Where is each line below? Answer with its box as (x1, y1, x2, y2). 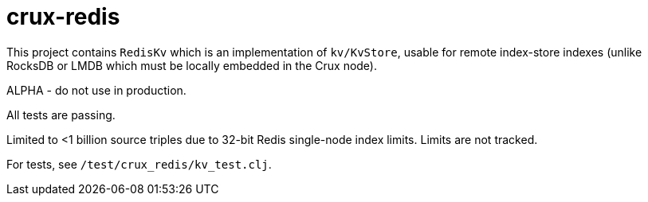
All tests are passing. (6, 107, 116, 122)
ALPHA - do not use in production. (6, 83, 187, 97)
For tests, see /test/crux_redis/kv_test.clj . (6, 157, 272, 171)
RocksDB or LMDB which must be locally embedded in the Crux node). (6, 58, 378, 72)
